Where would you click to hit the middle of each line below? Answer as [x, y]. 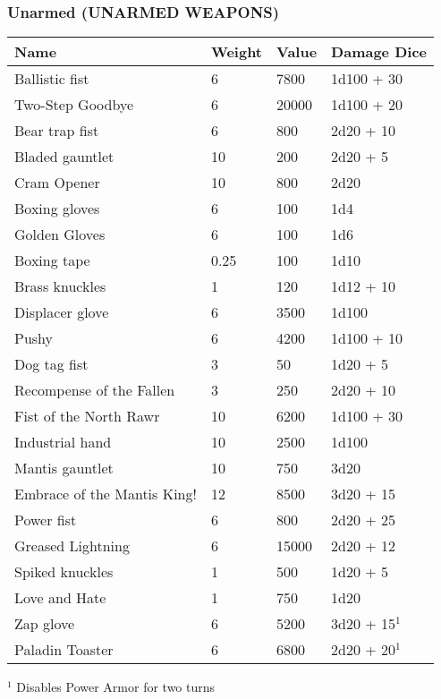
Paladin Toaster [64, 650]
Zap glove [45, 624]
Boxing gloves [57, 209]
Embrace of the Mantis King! [106, 494]
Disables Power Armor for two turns [116, 687]
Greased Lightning [72, 546]
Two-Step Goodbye [74, 105]
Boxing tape [52, 260]
